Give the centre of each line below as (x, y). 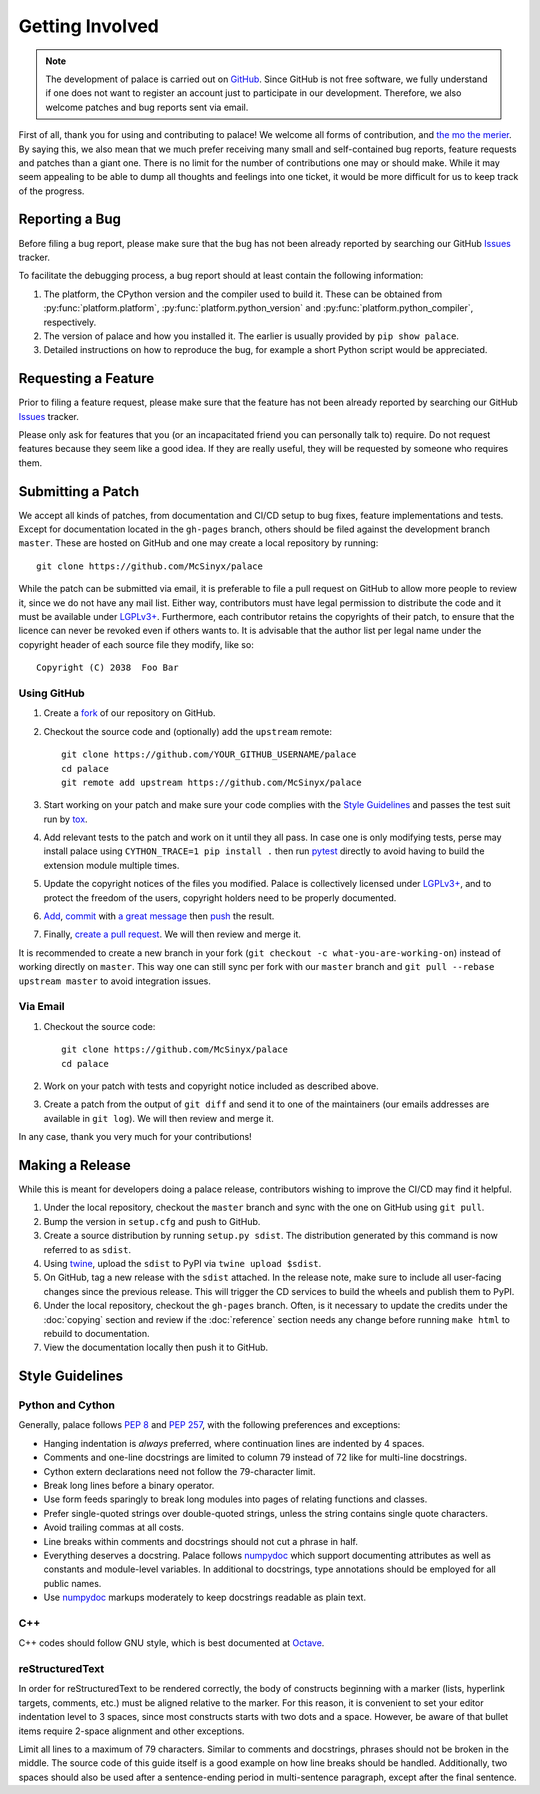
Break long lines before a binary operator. (129, 1485)
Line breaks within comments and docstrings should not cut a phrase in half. (201, 1541)
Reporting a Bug (70, 219)
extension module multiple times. (111, 865)
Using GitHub (51, 693)
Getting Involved (88, 26)
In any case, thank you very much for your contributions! (135, 1137)
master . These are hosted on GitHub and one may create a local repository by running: (198, 543)
